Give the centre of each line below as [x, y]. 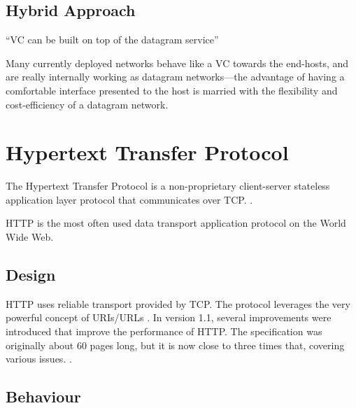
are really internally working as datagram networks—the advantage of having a [175, 77]
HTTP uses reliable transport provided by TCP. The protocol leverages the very [178, 303]
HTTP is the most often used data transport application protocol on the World [176, 223]
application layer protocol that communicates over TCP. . [129, 199]
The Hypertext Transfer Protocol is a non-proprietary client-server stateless [168, 186]
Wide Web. [30, 237]
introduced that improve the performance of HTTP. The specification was [164, 331]
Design [31, 275]
